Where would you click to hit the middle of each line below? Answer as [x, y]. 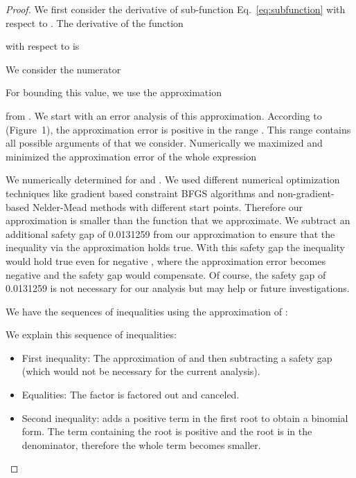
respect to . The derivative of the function [95, 22]
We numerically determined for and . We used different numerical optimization [173, 180]
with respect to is [43, 46]
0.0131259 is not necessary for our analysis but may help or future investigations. [178, 288]
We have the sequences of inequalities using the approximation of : [147, 311]
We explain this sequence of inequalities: [91, 334]
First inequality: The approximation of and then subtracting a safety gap [177, 357]
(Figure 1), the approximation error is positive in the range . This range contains [178, 129]
